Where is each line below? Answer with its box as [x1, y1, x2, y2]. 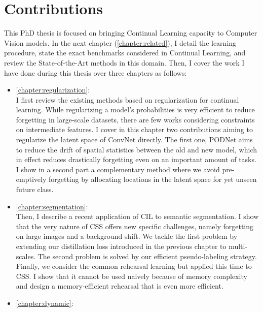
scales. [16, 251, 36, 261]
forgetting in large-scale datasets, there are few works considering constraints [16, 114, 255, 124]
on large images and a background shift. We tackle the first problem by [16, 231, 238, 241]
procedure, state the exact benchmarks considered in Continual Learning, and [4, 47, 246, 58]
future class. [16, 184, 54, 195]
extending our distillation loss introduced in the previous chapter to [16, 241, 227, 251]
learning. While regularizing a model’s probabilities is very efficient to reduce [16, 104, 255, 115]
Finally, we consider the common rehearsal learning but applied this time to [16, 261, 252, 271]
